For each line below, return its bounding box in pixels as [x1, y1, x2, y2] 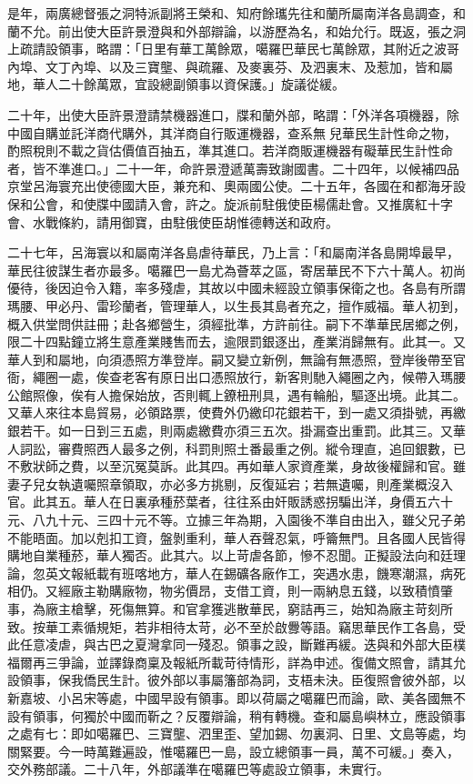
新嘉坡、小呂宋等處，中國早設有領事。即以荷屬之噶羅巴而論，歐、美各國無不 [7, 688, 466, 707]
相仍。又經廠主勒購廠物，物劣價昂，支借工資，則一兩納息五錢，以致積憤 [7, 581, 440, 600]
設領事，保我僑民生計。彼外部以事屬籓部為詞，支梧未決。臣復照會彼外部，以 [7, 670, 466, 689]
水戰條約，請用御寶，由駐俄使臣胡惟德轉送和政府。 [32, 212, 338, 231]
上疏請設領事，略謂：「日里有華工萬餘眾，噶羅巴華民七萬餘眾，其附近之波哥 [7, 39, 459, 58]
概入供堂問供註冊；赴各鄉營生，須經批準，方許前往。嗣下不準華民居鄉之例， [7, 314, 466, 333]
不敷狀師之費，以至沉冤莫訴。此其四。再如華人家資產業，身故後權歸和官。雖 [7, 457, 466, 476]
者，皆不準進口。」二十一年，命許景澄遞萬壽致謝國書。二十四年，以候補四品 [7, 158, 459, 177]
